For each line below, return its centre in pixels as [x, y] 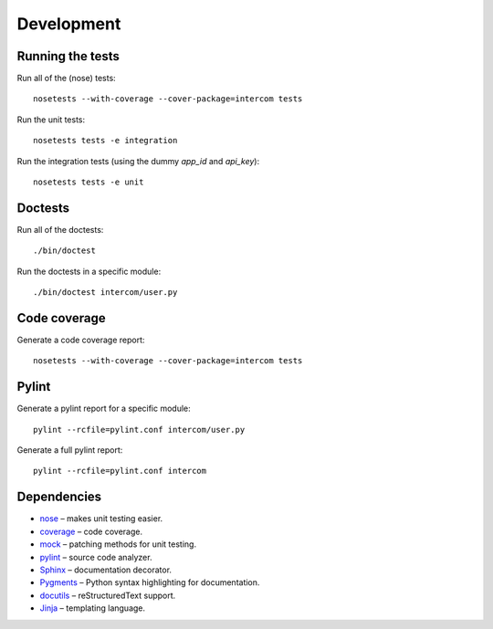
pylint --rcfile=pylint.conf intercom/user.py [139, 430]
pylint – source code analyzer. [96, 557]
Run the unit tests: [51, 120]
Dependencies [59, 497]
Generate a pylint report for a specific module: [104, 409]
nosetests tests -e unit [89, 182]
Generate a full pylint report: [70, 450]
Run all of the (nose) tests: [66, 79]
